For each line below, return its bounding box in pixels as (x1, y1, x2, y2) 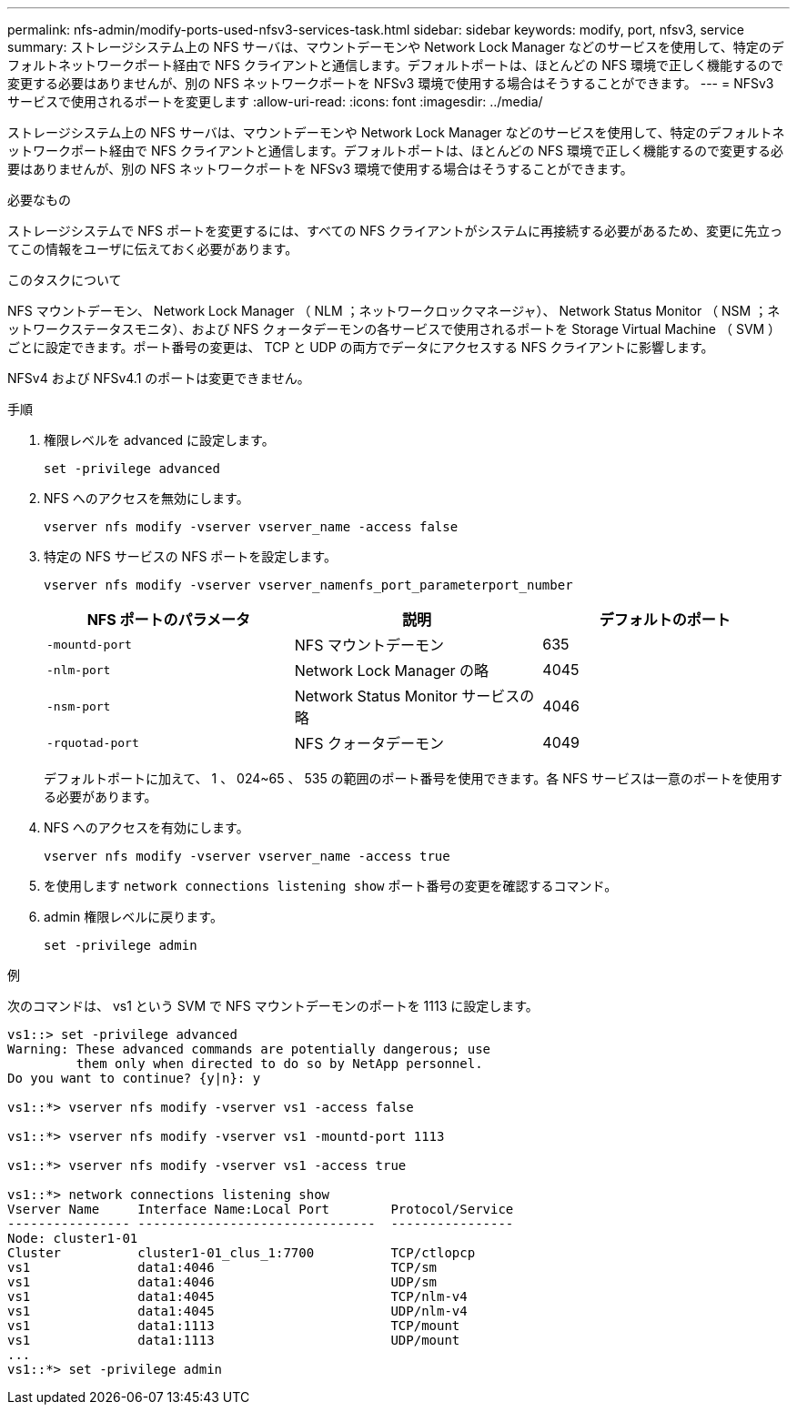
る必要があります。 (44, 789, 157, 804)
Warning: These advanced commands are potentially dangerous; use (7, 1042, 491, 1056)
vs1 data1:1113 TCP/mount (7, 1318, 460, 1333)
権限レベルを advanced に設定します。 (44, 432, 275, 448)
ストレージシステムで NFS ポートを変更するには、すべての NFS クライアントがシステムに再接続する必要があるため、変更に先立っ (7, 223, 783, 238)
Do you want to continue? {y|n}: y (7, 1071, 261, 1085)
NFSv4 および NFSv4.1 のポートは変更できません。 (7, 370, 310, 386)
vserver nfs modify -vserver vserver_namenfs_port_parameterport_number (44, 578, 573, 592)
